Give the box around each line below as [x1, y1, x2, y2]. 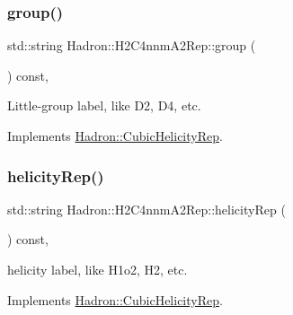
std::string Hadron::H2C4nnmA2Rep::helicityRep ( [7, 199, 286, 218]
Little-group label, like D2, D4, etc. [7, 96, 201, 115]
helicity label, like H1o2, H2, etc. [7, 260, 188, 278]
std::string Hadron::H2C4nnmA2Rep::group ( [7, 36, 256, 55]
